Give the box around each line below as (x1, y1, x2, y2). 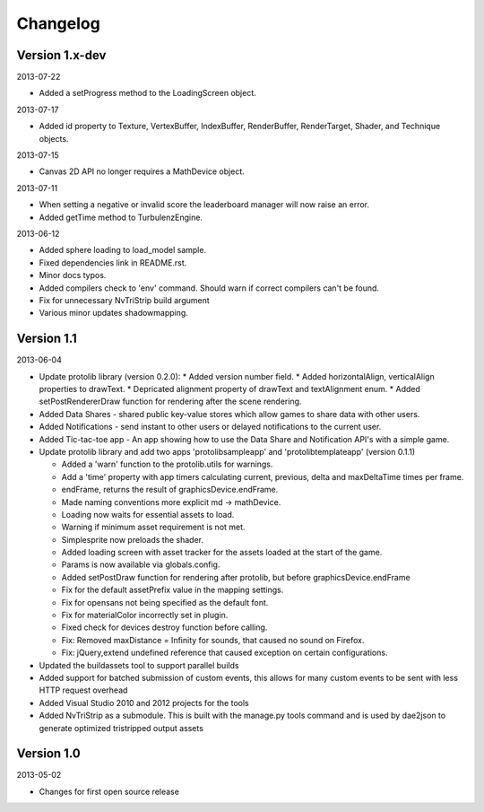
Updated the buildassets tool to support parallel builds (39, 659, 239, 670)
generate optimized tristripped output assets (39, 722, 203, 733)
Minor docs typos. (39, 270, 107, 281)
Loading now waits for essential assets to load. (61, 509, 235, 520)
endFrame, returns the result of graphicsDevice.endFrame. (61, 485, 279, 495)
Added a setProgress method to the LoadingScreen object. (39, 88, 257, 99)
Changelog (16, 13, 100, 33)
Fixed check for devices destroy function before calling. (61, 622, 268, 633)
